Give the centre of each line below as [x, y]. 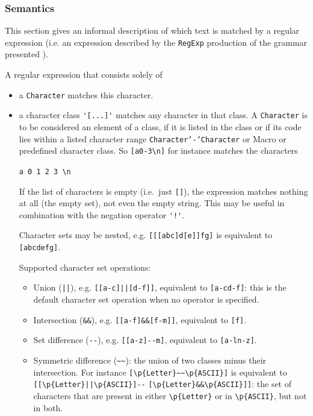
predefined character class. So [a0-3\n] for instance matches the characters [158, 150]
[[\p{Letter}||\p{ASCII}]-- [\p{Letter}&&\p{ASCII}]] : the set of [163, 384]
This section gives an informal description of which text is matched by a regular [152, 30]
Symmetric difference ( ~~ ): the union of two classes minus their [150, 360]
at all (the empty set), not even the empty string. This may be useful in [152, 203]
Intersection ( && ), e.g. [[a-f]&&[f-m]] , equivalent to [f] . [140, 319]
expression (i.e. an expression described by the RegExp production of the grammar [156, 42]
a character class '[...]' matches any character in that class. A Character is [163, 115]
